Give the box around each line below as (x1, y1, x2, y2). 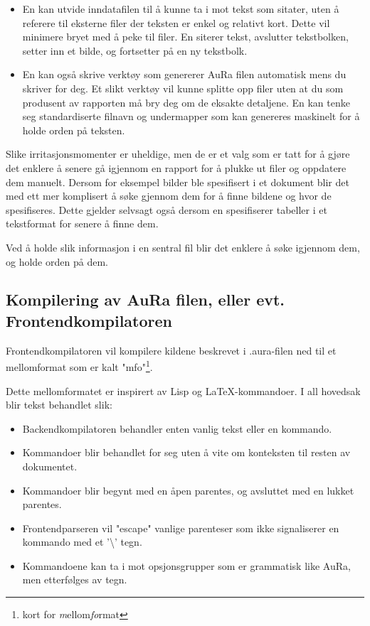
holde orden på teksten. (22, 122, 125, 137)
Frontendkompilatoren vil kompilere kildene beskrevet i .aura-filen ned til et (6, 342, 337, 357)
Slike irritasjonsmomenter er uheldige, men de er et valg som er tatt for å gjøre (6, 146, 350, 161)
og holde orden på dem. (6, 254, 108, 269)
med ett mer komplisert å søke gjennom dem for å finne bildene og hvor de (6, 188, 332, 203)
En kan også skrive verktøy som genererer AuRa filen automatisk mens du (22, 67, 347, 82)
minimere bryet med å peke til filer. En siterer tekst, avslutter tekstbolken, (22, 29, 349, 44)
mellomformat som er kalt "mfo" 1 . (6, 357, 153, 374)
